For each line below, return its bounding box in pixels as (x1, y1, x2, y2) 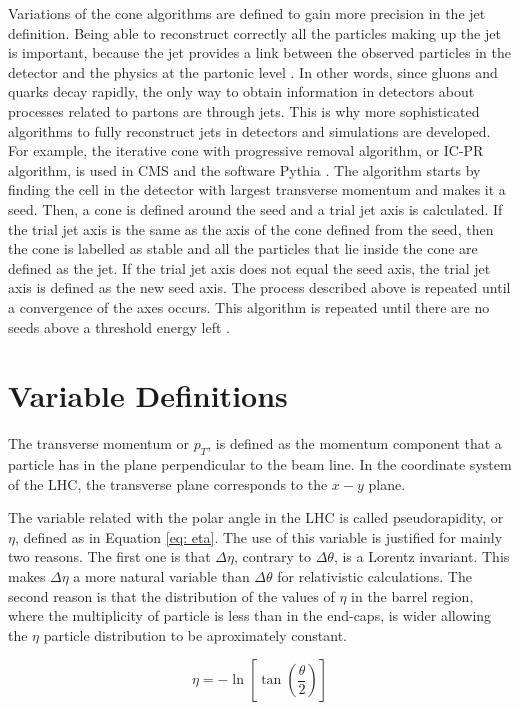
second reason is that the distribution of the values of (8, 585, 335, 606)
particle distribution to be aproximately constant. (43, 624, 347, 645)
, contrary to (233, 546, 311, 567)
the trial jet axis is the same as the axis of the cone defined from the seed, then (8, 218, 494, 239)
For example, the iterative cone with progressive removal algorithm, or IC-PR (8, 140, 484, 161)
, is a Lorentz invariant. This (333, 546, 510, 567)
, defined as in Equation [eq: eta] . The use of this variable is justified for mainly (14, 526, 503, 547)
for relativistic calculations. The (277, 565, 472, 586)
